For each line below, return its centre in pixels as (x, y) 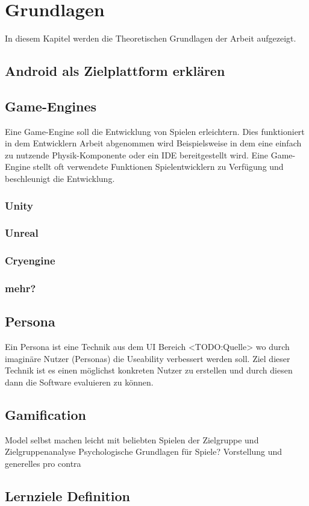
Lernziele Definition (67, 496)
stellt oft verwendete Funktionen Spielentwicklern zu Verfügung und (158, 167)
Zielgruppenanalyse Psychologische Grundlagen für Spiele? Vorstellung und (144, 451)
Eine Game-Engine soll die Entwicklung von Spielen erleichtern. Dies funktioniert (155, 131)
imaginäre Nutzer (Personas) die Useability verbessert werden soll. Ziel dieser (148, 358)
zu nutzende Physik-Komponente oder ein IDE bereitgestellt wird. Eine (137, 155)
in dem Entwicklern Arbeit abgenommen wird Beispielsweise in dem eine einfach (153, 143)
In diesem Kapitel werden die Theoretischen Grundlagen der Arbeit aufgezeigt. (151, 38)
